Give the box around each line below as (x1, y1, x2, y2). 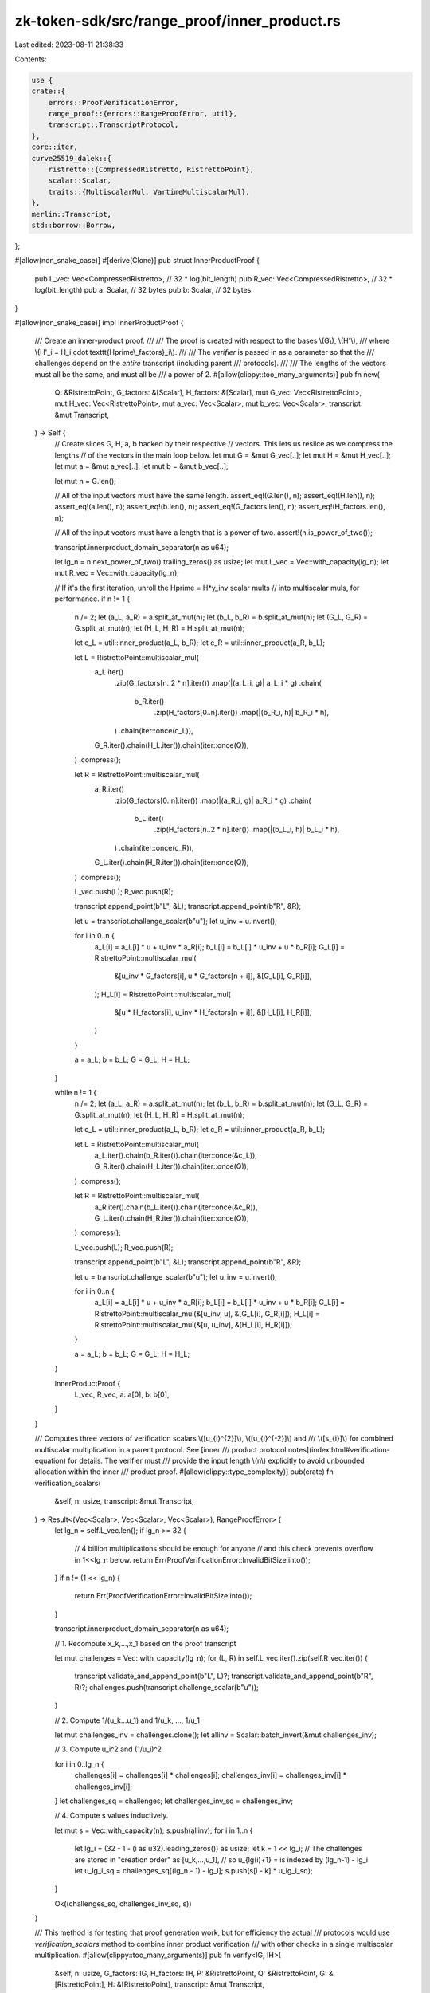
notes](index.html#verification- (287, 1445, 390, 1454)
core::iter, (31, 143, 79, 151)
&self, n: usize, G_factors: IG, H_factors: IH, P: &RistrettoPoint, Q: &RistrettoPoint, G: (54, 1968, 327, 1978)
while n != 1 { (54, 1088, 97, 1098)
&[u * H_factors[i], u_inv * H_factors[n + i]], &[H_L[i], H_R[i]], (114, 1008, 312, 1017)
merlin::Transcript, (31, 210, 111, 218)
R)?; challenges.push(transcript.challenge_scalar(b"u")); (74, 1682, 259, 1692)
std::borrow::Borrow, (31, 221, 116, 230)
